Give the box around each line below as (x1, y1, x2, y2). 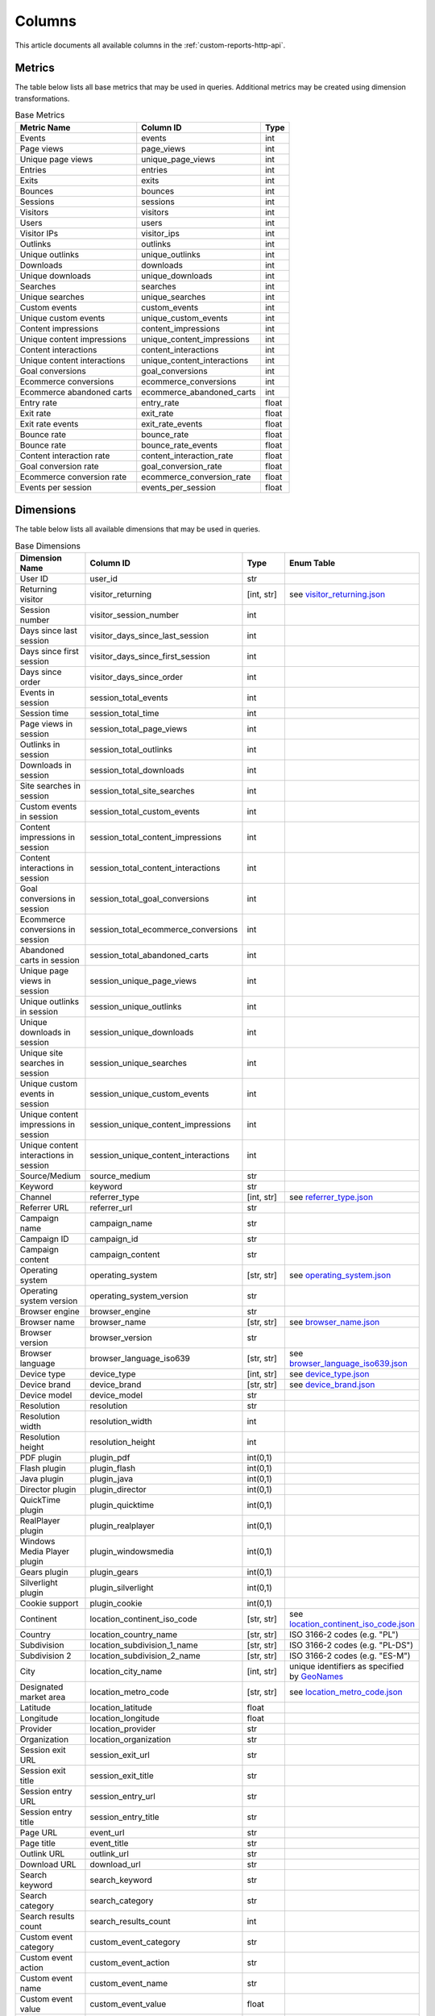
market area (19, 1691, 66, 1702)
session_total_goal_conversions (89, 893, 209, 904)
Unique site (19, 1047, 64, 1058)
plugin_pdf (89, 1452, 130, 1463)
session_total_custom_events (89, 806, 201, 817)
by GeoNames (288, 1670, 344, 1681)
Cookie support (19, 1597, 79, 1609)
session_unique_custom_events (89, 1088, 209, 1099)
